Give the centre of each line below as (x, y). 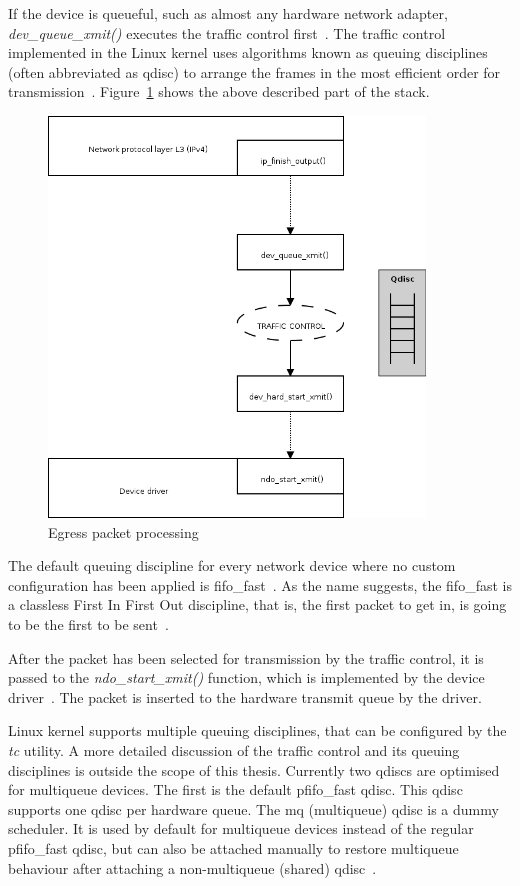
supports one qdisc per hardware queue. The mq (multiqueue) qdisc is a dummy (253, 808)
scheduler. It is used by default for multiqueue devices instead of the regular (241, 828)
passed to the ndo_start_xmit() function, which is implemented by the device (246, 677)
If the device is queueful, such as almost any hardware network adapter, (228, 13)
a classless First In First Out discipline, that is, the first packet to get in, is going (257, 604)
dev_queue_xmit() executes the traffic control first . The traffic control (227, 32)
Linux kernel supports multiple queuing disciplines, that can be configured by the (257, 730)
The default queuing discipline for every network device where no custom (232, 565)
